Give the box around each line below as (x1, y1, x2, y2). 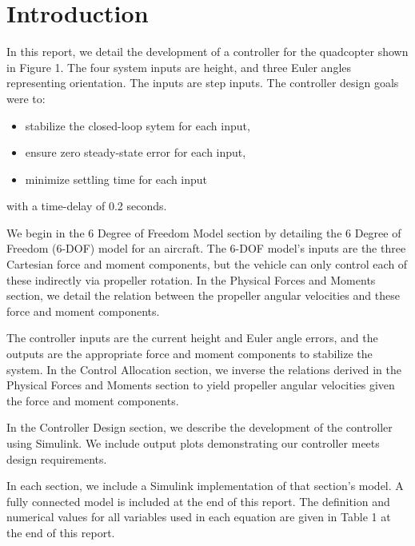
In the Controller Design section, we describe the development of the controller (6, 419, 393, 436)
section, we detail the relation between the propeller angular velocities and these (6, 287, 400, 304)
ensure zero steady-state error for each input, (25, 144, 246, 161)
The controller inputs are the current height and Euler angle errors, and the (6, 329, 378, 346)
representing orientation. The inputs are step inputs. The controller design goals (6, 74, 399, 91)
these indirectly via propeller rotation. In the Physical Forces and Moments (6, 271, 376, 288)
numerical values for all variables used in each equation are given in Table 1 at (6, 508, 391, 525)
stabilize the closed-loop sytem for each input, (25, 117, 250, 134)
